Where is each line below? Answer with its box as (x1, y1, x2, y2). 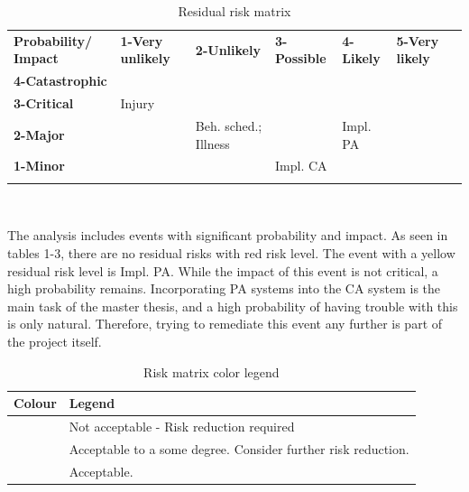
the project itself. (7, 331, 102, 350)
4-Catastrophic (14, 71, 107, 90)
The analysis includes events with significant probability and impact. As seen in (7, 226, 448, 245)
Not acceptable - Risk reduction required (69, 416, 295, 435)
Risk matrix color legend (143, 362, 280, 381)
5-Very (396, 31, 439, 50)
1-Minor (14, 156, 65, 175)
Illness (195, 134, 230, 153)
